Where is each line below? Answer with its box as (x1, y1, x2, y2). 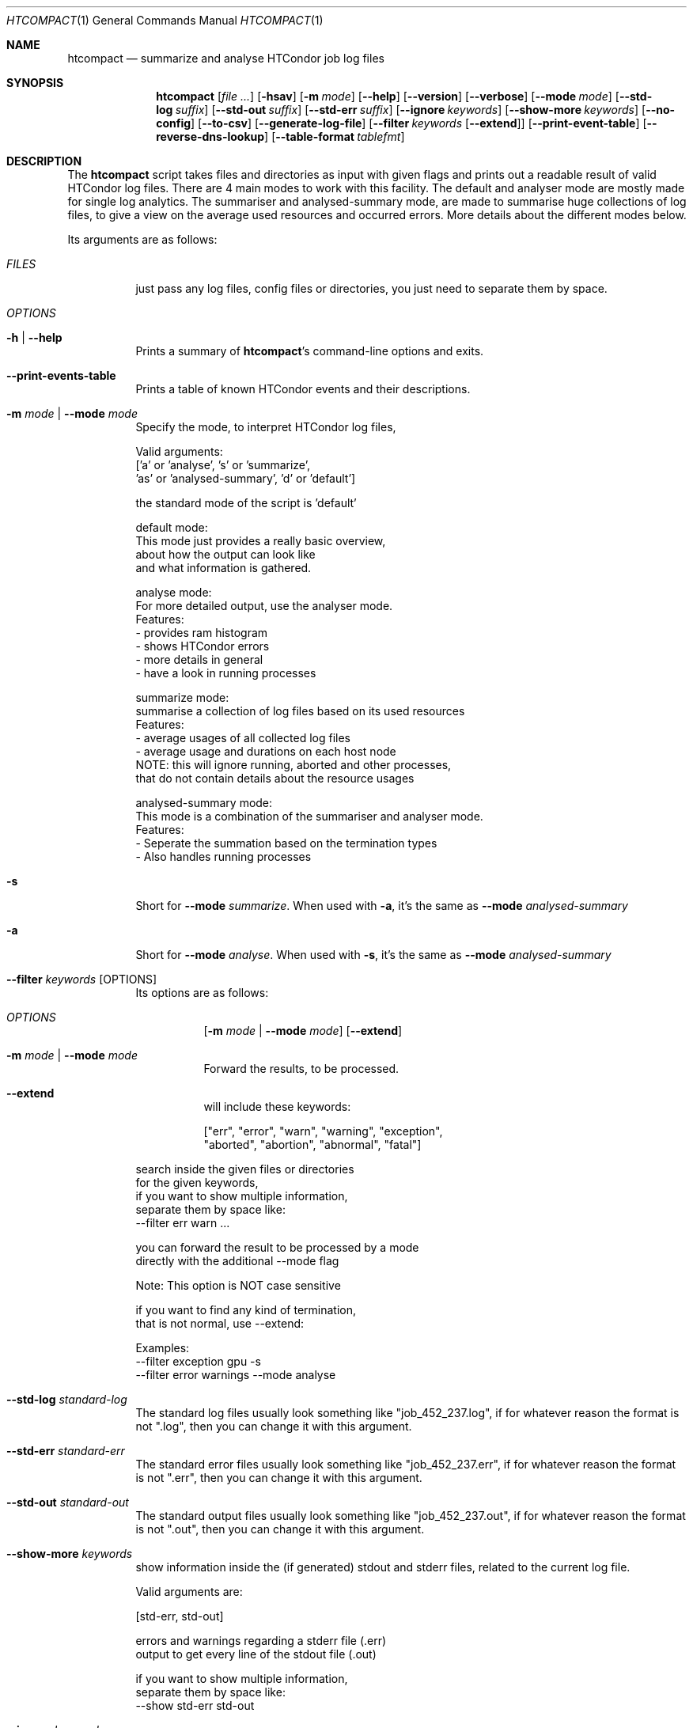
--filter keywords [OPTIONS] (6, 972, 157, 986)
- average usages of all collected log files (135, 731, 350, 745)
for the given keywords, (135, 1176, 259, 1189)
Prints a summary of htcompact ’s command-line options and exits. (135, 344, 484, 358)
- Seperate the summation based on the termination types (135, 836, 437, 850)
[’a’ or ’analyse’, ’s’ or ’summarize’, (135, 458, 310, 472)
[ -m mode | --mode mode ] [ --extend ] (203, 1024, 403, 1037)
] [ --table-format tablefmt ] (264, 130, 405, 143)
